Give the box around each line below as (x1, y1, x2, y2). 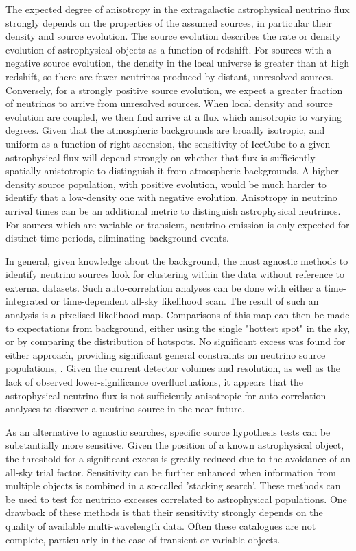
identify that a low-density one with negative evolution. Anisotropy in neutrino (5, 190, 337, 204)
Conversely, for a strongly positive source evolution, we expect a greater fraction (5, 82, 343, 97)
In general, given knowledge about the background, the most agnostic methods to (5, 253, 348, 268)
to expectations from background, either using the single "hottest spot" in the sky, (5, 320, 351, 335)
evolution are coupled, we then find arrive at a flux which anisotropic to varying (5, 109, 342, 124)
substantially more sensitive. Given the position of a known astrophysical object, (5, 438, 344, 452)
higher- (312, 163, 342, 178)
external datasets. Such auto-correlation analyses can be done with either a (5, 280, 322, 294)
